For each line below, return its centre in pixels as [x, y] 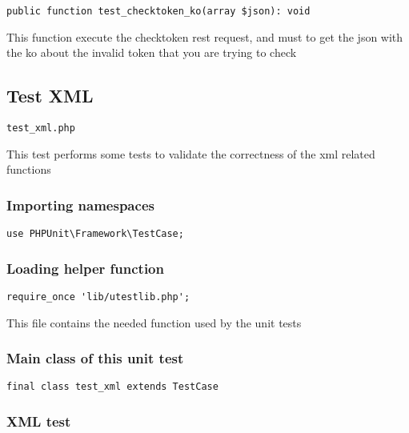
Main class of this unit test [95, 358]
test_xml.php [41, 128]
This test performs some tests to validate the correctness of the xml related [191, 153]
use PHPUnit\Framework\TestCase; [95, 234]
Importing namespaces [80, 204]
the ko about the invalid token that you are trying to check [152, 52]
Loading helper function [85, 268]
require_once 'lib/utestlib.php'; [98, 297]
